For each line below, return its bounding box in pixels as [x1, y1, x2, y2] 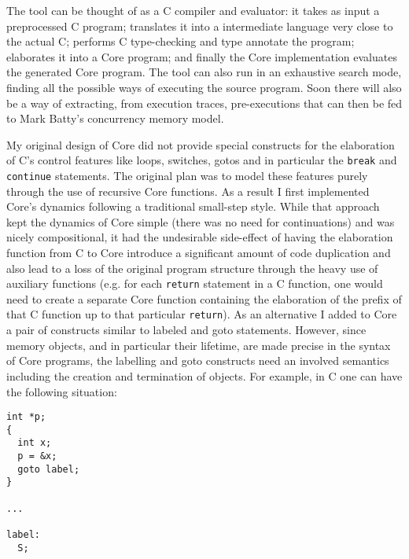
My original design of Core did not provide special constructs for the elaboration [6, 136, 395, 153]
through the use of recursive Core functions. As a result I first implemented [6, 182, 370, 199]
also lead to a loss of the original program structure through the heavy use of [6, 259, 378, 276]
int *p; [6, 411, 46, 423]
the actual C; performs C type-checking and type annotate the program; [6, 33, 355, 50]
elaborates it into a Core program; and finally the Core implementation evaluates [6, 48, 397, 64]
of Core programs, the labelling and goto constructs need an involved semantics [6, 352, 389, 369]
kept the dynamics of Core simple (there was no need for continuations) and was [6, 213, 395, 230]
